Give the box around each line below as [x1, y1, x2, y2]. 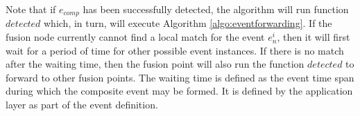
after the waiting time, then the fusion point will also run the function [6, 57, 305, 71]
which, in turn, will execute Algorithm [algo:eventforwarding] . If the [44, 16, 332, 30]
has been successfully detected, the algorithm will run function [83, 2, 349, 16]
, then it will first [277, 30, 350, 44]
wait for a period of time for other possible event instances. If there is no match [6, 43, 344, 57]
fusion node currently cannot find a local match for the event [6, 30, 265, 44]
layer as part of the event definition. [6, 97, 158, 112]
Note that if [6, 2, 56, 16]
